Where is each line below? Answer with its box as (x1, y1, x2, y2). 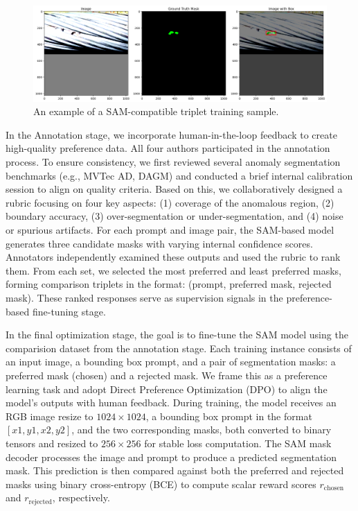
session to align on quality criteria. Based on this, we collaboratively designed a (6, 182, 343, 196)
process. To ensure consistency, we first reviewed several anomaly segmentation (6, 155, 341, 169)
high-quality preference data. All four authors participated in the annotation (6, 141, 330, 155)
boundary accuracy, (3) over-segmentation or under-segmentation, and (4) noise (6, 209, 343, 223)
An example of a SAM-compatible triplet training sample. (33, 104, 279, 119)
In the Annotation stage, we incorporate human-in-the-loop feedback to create (6, 127, 337, 141)
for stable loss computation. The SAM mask (144, 435, 332, 450)
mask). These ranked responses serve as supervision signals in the (6, 291, 283, 305)
